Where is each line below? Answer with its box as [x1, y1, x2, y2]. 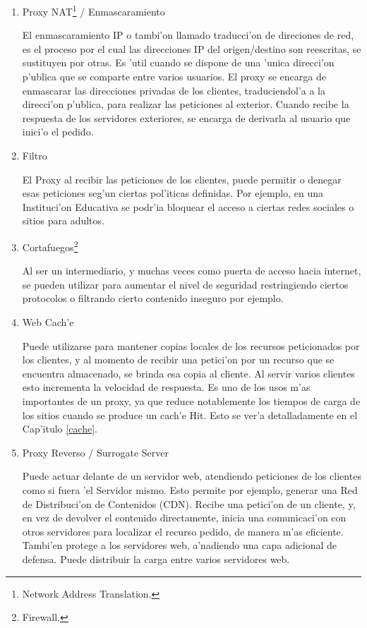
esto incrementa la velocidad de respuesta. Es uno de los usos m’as [22, 380, 311, 394]
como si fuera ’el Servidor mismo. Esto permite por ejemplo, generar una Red [22, 482, 358, 497]
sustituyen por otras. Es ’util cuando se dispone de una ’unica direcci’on [22, 55, 335, 70]
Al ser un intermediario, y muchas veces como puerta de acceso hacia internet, [22, 263, 361, 278]
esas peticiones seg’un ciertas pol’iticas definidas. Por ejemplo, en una [22, 186, 324, 200]
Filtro [22, 148, 47, 162]
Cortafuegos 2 [22, 237, 78, 254]
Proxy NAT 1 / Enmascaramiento [22, 2, 165, 18]
